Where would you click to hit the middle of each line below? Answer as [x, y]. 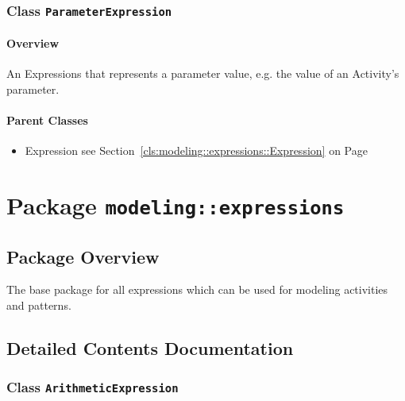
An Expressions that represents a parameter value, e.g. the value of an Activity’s [203, 73]
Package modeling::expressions [175, 204]
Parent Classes [47, 120]
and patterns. [39, 305]
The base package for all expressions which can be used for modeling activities [197, 289]
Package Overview [83, 256]
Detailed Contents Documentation [150, 348]
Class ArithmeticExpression [93, 387]
